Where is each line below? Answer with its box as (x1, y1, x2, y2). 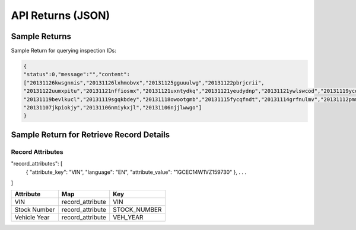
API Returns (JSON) (11, 9, 110, 22)
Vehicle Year (14, 213, 50, 222)
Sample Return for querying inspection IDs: (11, 47, 117, 54)
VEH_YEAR (113, 213, 144, 222)
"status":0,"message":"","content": (23, 71, 131, 78)
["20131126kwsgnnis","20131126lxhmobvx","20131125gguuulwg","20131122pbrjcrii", (23, 79, 265, 86)
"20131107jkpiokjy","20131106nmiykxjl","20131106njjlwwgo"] (23, 104, 202, 111)
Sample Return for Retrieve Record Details (11, 129, 170, 140)
